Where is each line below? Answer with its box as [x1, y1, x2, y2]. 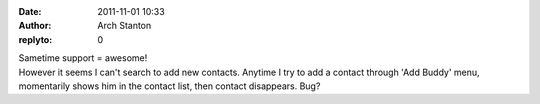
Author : [18, 20, 52, 32]
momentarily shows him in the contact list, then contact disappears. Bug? [18, 80, 321, 92]
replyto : [18, 33, 53, 45]
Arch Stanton [97, 20, 152, 32]
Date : [18, 6, 42, 17]
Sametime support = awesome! [18, 52, 148, 64]
